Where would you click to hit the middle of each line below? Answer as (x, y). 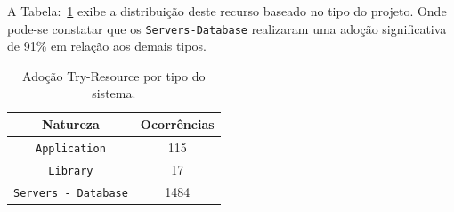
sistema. (114, 93)
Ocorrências (177, 124)
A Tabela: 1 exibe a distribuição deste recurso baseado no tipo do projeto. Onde (227, 11)
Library (71, 171)
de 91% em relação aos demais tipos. (107, 46)
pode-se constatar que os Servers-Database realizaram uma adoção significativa (227, 28)
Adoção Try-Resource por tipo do (114, 75)
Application (71, 148)
